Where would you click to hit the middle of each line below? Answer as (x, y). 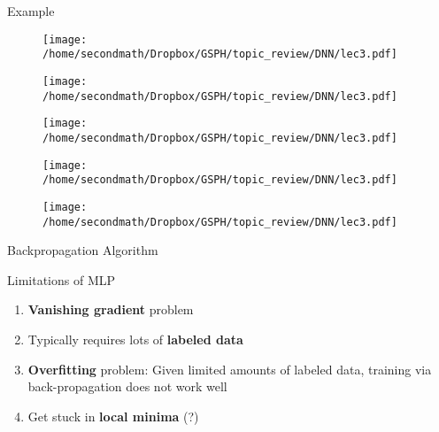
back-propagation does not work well (127, 386)
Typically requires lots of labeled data (135, 339)
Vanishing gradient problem (111, 309)
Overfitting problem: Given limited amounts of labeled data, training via (230, 369)
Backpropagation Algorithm (83, 250)
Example (31, 11)
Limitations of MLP (62, 279)
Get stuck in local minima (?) (113, 416)
